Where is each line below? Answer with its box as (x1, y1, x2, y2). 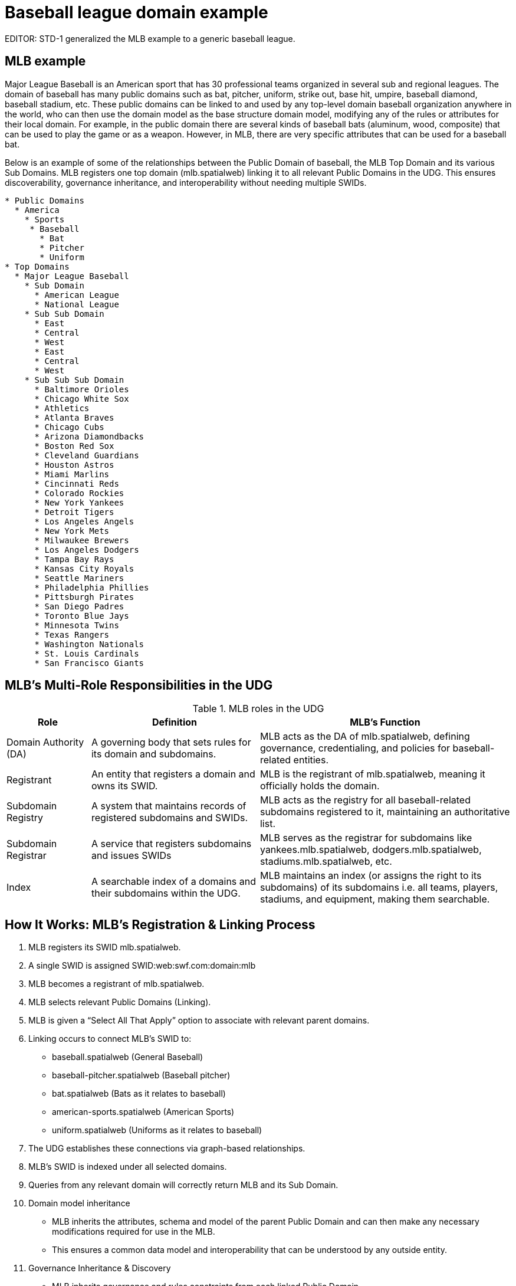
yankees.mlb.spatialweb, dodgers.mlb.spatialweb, (259, 844, 482, 856)
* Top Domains (5, 261, 70, 271)
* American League (34, 290, 119, 300)
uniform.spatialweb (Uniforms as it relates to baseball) (52, 1125, 262, 1136)
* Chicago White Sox (34, 393, 129, 403)
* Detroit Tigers (34, 507, 114, 517)
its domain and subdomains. (91, 748, 216, 760)
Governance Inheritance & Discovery (28, 1263, 171, 1274)
